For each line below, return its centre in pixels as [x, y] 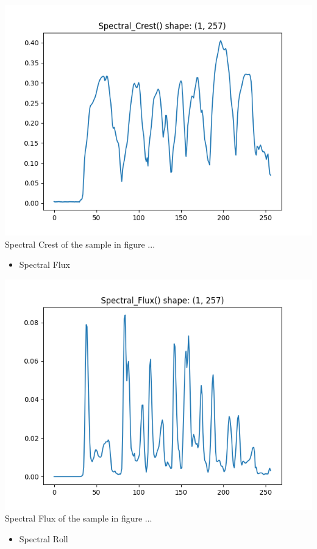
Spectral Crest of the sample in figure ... [80, 244]
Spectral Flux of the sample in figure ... [79, 518]
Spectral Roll [44, 538]
